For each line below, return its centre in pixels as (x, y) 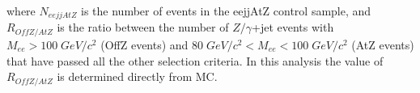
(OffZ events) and (144, 44)
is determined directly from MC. (137, 76)
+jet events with (293, 27)
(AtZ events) (383, 44)
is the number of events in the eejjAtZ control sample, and (226, 11)
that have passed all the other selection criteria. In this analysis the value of (195, 60)
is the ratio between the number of (143, 27)
